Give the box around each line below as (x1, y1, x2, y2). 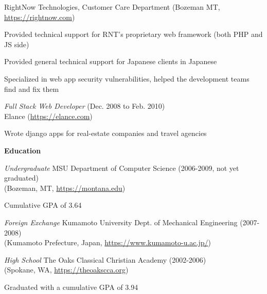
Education (4, 145, 41, 155)
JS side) (4, 38, 29, 49)
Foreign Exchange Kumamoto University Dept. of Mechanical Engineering (4, 217, 238, 227)
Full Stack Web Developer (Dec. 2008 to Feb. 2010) (4, 101, 165, 111)
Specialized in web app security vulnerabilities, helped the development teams (4, 73, 250, 84)
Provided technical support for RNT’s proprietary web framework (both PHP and (4, 29, 263, 40)
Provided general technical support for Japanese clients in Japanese (4, 56, 217, 67)
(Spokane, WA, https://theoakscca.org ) (4, 264, 129, 275)
